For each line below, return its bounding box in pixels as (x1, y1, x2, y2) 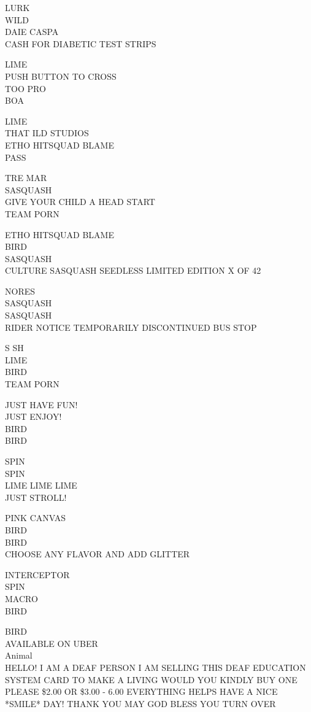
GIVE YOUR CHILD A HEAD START (5, 195, 155, 208)
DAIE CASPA (5, 25, 59, 38)
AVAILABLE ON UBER (5, 637, 98, 649)
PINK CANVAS (5, 511, 66, 524)
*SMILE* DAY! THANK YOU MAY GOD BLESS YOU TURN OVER (5, 697, 276, 710)
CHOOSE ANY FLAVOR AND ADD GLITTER (5, 548, 190, 560)
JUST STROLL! (5, 490, 67, 503)
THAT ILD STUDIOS (5, 126, 89, 139)
